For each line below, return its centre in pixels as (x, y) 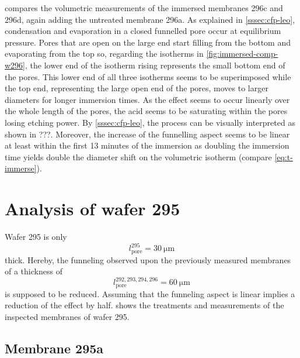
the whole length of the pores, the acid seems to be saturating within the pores (146, 111)
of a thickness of (34, 271)
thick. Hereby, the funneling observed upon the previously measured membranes (148, 259)
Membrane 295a (54, 348)
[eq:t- (284, 156)
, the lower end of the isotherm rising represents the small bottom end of (155, 65)
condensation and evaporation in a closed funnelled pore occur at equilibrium (143, 31)
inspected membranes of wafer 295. (67, 316)
